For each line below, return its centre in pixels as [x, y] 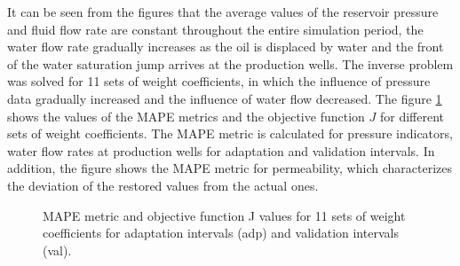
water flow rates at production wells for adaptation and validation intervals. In [221, 150]
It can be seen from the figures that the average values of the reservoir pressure [223, 12]
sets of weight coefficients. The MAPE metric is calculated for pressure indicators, [230, 133]
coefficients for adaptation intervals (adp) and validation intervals [221, 233]
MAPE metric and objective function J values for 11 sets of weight [224, 215]
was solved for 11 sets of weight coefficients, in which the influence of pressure [219, 81]
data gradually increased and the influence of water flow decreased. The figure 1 [225, 98]
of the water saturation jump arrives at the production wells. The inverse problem [230, 63]
